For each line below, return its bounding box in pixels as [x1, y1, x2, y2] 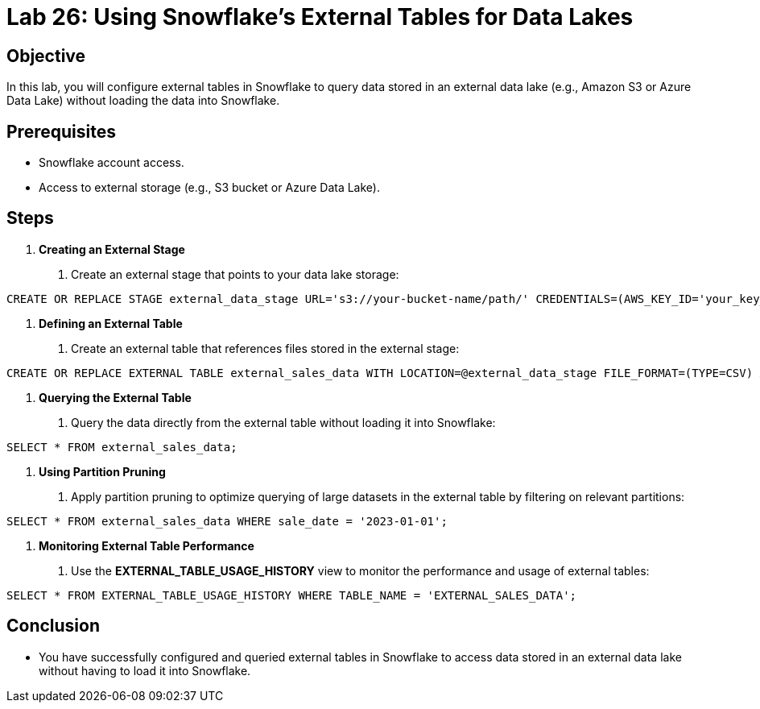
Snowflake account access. [39, 155, 184, 170]
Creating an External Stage [39, 242, 185, 256]
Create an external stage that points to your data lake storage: [71, 267, 399, 281]
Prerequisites [6, 121, 116, 142]
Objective [6, 45, 86, 66]
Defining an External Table [39, 316, 183, 330]
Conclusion [6, 616, 101, 636]
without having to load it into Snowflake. [39, 663, 251, 678]
